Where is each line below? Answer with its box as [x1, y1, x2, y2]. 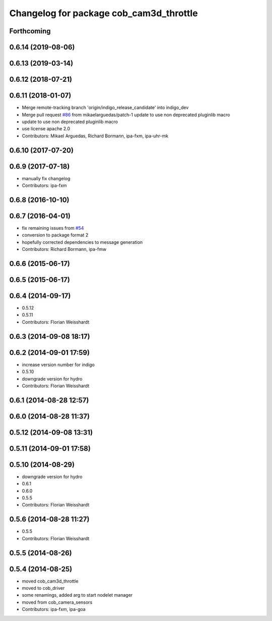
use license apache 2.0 [22, 126, 71, 132]
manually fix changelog [22, 175, 71, 181]
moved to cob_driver [22, 585, 65, 591]
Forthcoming [9, 27, 51, 35]
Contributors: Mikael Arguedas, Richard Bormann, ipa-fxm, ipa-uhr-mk [22, 133, 169, 139]
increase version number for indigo [22, 361, 95, 368]
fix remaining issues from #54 [22, 225, 84, 231]
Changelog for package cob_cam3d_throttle [9, 8, 198, 19]
